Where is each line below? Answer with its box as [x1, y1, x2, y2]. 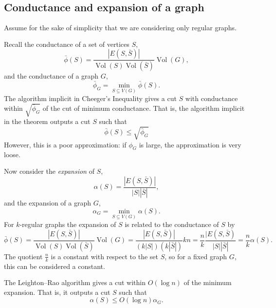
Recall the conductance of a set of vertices [4, 39, 129, 49]
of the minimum [184, 277, 232, 287]
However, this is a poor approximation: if [4, 139, 127, 149]
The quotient [4, 251, 43, 261]
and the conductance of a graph [4, 71, 99, 81]
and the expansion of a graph [4, 198, 92, 208]
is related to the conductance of [125, 219, 219, 229]
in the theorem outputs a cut [4, 116, 91, 126]
